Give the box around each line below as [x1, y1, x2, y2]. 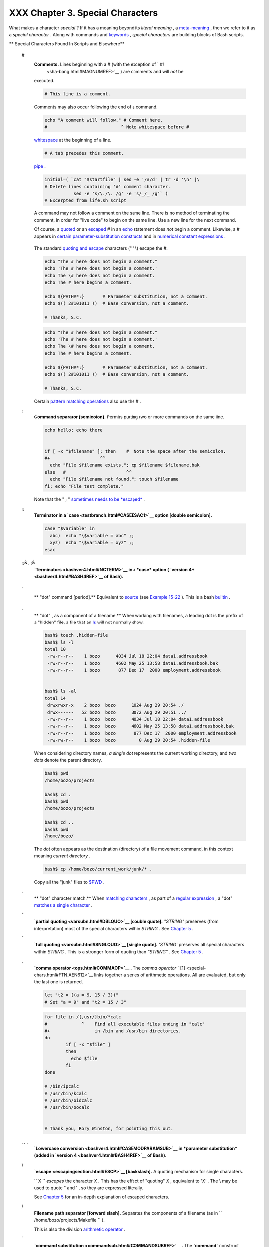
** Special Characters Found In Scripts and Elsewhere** [9, 41, 125, 47]
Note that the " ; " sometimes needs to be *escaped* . [34, 496, 145, 502]
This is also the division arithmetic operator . [34, 1226, 126, 1232]
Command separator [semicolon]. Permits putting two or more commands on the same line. [34, 414, 225, 420]
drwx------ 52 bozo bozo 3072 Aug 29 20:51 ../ [47, 709, 187, 715]
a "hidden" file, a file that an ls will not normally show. [34, 619, 144, 625]
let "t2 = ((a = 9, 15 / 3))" [44, 992, 119, 998]
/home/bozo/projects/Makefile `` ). [34, 1217, 105, 1223]
